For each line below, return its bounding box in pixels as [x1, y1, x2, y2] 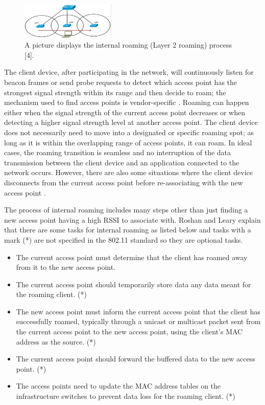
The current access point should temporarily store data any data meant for [16, 279, 251, 289]
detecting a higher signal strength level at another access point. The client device [4, 117, 258, 127]
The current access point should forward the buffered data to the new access [16, 353, 255, 364]
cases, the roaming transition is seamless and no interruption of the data [4, 147, 231, 158]
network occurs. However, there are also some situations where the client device [4, 167, 253, 178]
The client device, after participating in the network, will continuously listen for [4, 67, 254, 77]
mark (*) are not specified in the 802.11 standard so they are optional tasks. [4, 234, 243, 245]
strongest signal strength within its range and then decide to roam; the [4, 87, 226, 97]
